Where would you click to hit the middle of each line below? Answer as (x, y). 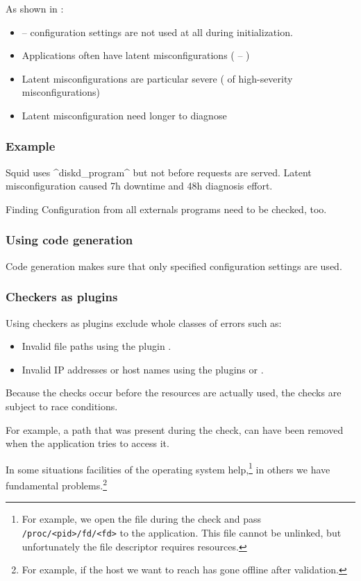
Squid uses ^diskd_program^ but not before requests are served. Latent (159, 172)
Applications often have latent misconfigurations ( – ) (136, 55)
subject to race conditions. (62, 406)
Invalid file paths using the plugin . (96, 346)
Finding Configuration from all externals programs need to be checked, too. (166, 209)
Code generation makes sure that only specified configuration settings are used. (174, 266)
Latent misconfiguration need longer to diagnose (124, 115)
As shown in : (35, 8)
